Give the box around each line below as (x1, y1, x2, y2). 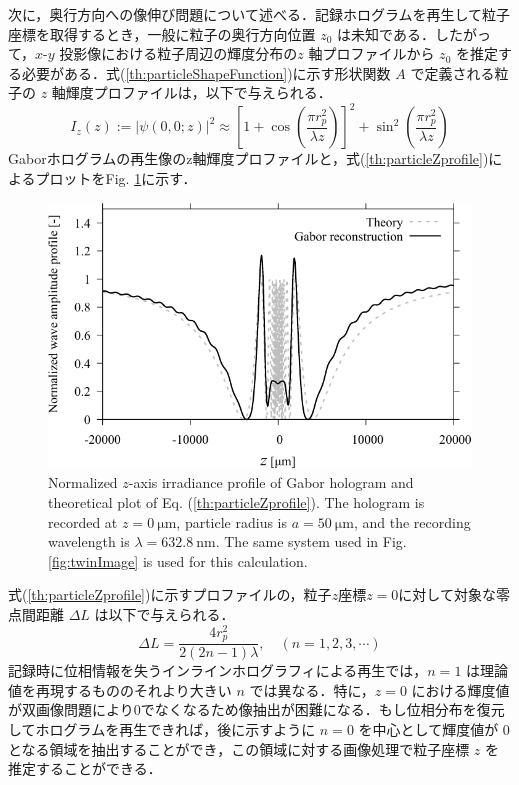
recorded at (48, 511, 118, 532)
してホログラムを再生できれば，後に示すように (8, 718, 316, 739)
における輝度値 (411, 679, 510, 700)
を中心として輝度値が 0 (358, 718, 510, 739)
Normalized (48, 472, 118, 493)
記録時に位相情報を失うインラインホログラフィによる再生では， (8, 660, 428, 681)
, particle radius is (176, 511, 288, 532)
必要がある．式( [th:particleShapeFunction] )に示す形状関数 (21, 62, 391, 83)
